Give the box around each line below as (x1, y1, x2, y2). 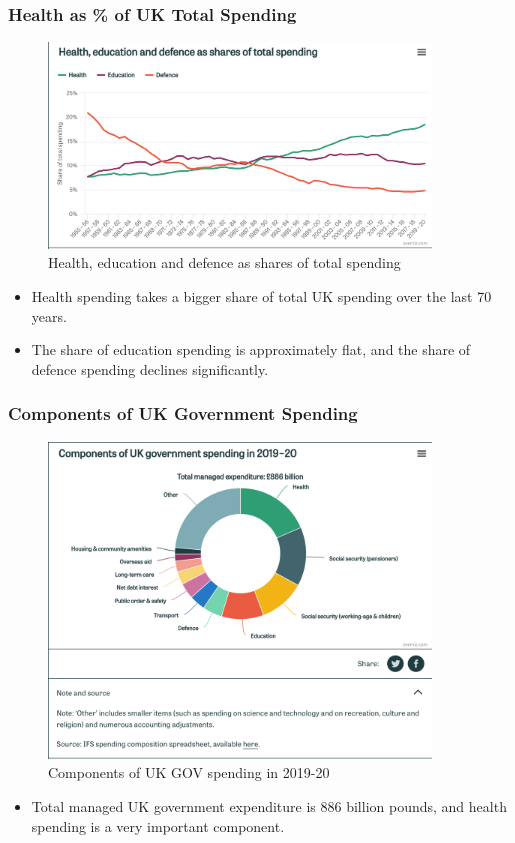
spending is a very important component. (31, 815, 285, 836)
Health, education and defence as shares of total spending (48, 252, 401, 273)
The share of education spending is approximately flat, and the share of (31, 339, 471, 360)
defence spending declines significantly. (31, 358, 269, 379)
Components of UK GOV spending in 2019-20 (48, 762, 330, 783)
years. (31, 305, 67, 326)
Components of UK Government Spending (8, 401, 358, 426)
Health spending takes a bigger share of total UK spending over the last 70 (31, 286, 492, 307)
